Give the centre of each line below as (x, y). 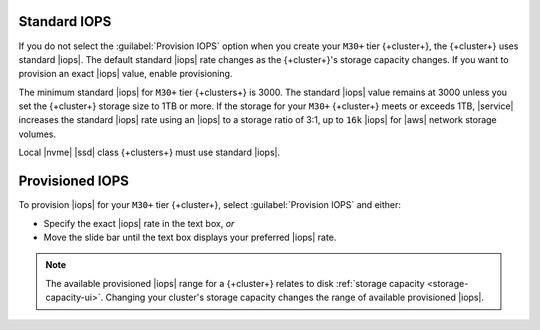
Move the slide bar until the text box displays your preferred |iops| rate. (190, 237)
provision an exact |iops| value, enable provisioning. (125, 74)
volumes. (37, 134)
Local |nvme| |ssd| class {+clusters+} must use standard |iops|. (149, 152)
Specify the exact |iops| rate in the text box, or (139, 223)
